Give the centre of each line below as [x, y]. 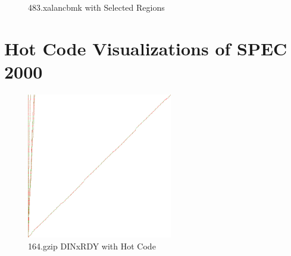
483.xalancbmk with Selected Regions [96, 7]
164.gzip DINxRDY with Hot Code [92, 246]
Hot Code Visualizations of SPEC [146, 48]
